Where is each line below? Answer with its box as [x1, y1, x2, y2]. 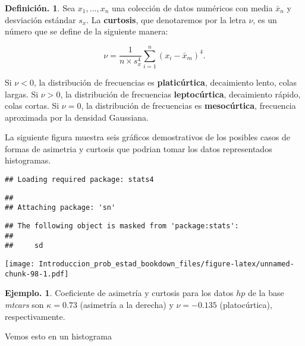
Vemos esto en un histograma [5, 330, 112, 342]
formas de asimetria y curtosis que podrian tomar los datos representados [5, 142, 272, 155]
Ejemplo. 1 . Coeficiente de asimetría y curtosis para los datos [5, 287, 234, 299]
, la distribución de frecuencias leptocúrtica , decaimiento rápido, [60, 87, 301, 100]
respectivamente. [5, 310, 65, 322]
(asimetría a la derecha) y [80, 298, 174, 310]
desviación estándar [5, 13, 76, 26]
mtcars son [5, 298, 44, 310]
